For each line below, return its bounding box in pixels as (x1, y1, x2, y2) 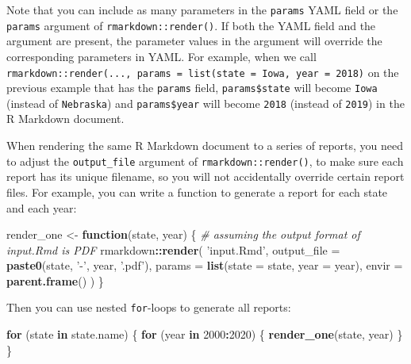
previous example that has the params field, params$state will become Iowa (6, 79, 378, 96)
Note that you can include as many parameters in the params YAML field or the (6, 2, 398, 17)
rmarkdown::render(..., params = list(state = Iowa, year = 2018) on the (6, 63, 399, 80)
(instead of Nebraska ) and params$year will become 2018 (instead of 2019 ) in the (6, 94, 405, 111)
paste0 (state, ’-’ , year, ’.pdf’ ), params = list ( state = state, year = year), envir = (6, 257, 403, 274)
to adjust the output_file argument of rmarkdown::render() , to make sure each (6, 152, 404, 169)
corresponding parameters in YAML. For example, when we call (6, 48, 317, 64)
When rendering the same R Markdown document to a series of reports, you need (6, 137, 404, 154)
